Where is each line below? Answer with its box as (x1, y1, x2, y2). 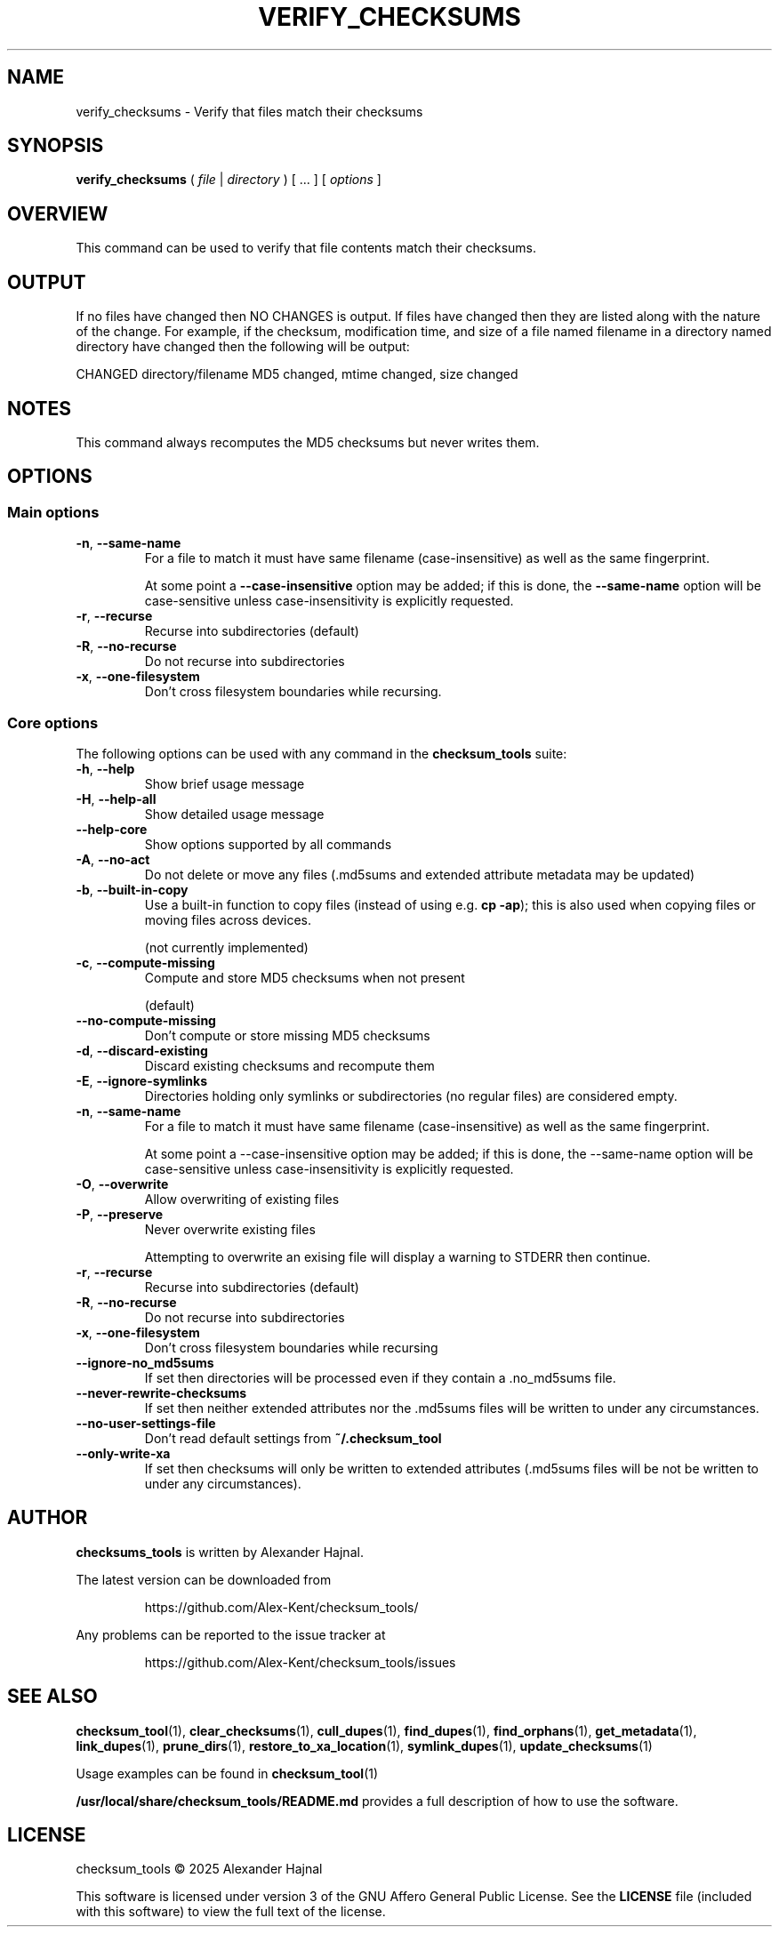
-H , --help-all (76, 790, 157, 807)
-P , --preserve (76, 1206, 164, 1222)
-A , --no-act (76, 851, 150, 867)
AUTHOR (7, 1506, 88, 1529)
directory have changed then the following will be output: (76, 339, 410, 355)
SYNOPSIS (7, 134, 104, 157)
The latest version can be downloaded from (76, 1571, 332, 1587)
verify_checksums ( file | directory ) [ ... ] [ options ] (76, 172, 381, 188)
